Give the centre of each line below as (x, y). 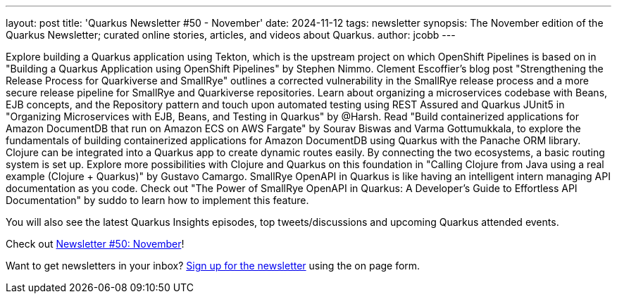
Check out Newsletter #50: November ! (95, 244)
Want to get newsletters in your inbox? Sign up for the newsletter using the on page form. (213, 266)
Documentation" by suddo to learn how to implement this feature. (157, 200)
